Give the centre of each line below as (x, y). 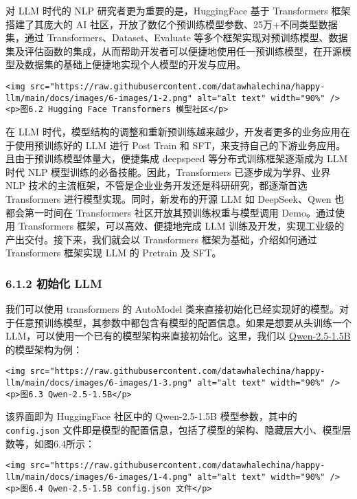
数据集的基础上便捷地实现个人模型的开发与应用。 (135, 64)
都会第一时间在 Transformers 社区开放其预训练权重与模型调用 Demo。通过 (170, 212)
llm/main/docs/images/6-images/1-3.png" (99, 383)
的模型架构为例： (44, 349)
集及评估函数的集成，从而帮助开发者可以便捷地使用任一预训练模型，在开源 (174, 51)
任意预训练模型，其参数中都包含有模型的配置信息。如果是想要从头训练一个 (183, 322)
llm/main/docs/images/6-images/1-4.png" (99, 477)
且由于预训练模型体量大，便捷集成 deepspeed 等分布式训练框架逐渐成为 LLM (177, 158)
